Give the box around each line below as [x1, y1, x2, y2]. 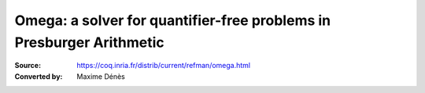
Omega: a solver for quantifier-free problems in [14, 12, 331, 29]
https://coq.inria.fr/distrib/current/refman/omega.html [76, 61, 251, 70]
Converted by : [14, 71, 63, 81]
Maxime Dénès [76, 71, 125, 81]
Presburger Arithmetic [14, 34, 164, 51]
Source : [14, 61, 42, 70]
